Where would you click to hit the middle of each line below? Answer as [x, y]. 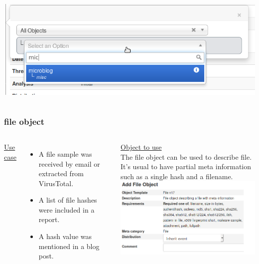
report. [49, 219]
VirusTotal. [56, 183]
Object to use [141, 146]
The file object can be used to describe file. [186, 156]
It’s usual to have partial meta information [186, 166]
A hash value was [65, 236]
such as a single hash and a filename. [177, 176]
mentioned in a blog [69, 246]
